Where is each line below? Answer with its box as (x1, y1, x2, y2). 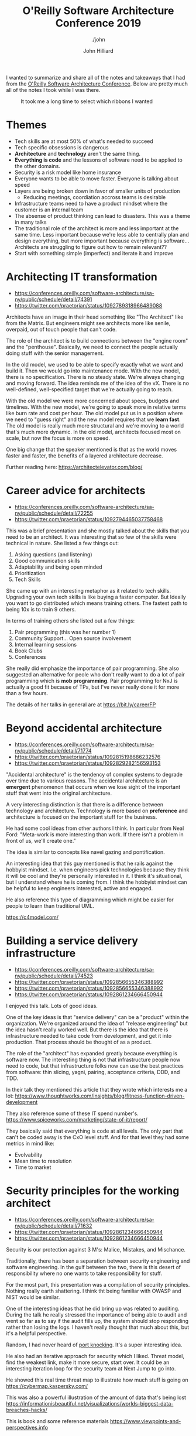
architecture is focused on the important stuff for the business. (6, 813, 157, 820)
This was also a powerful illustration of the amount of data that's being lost (6, 1394, 186, 1401)
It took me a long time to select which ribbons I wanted (20, 98, 153, 105)
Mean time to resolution (14, 1157, 72, 1164)
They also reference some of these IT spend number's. (6, 1110, 139, 1117)
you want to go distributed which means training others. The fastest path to (6, 599, 188, 607)
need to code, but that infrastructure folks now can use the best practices (6, 1062, 184, 1069)
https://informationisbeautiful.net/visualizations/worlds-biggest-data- (6, 1400, 174, 1407)
